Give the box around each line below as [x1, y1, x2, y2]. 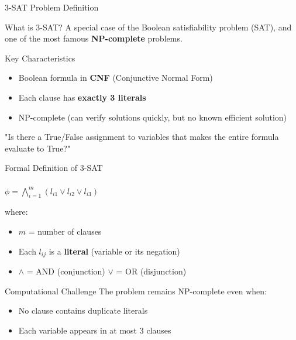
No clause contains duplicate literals [18, 304, 148, 317]
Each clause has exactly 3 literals [18, 91, 146, 103]
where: [5, 205, 28, 218]
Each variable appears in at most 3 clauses [18, 324, 171, 336]
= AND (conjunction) [26, 265, 105, 277]
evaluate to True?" [5, 142, 71, 154]
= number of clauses [28, 225, 102, 237]
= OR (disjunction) [116, 265, 187, 277]
